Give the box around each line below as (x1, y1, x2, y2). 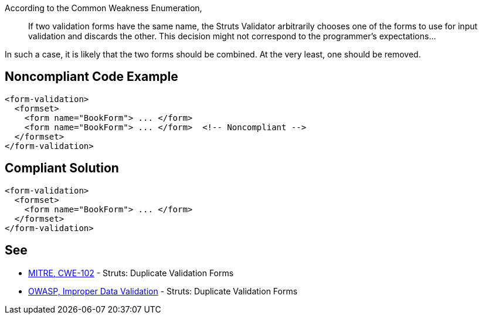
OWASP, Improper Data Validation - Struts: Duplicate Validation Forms (28, 286, 298, 296)
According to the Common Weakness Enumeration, (5, 3, 202, 13)
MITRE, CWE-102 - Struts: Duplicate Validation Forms (28, 267, 234, 278)
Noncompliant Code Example (5, 69, 178, 84)
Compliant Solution (5, 161, 119, 176)
